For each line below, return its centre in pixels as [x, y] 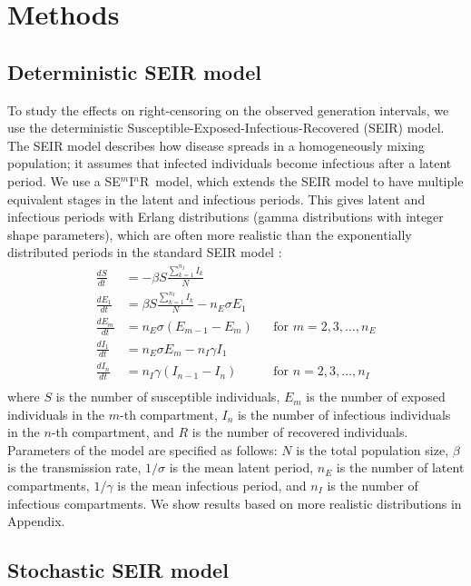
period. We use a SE [64, 180]
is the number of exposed [376, 397]
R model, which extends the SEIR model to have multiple [301, 180]
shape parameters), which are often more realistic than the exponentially [210, 234]
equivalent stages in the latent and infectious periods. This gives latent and [216, 199]
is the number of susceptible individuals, [168, 397]
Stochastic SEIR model [118, 570]
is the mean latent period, [241, 467]
